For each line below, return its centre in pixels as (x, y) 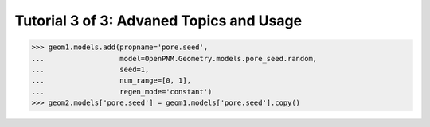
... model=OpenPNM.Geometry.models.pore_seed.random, (174, 58)
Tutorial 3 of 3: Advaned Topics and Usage (158, 21)
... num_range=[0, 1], (111, 81)
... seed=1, (90, 69)
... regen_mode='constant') (122, 92)
